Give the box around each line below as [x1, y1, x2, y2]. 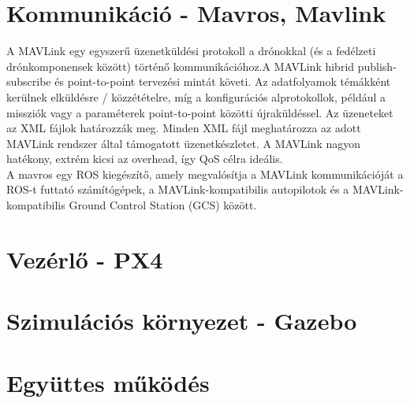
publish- [357, 57, 397, 74]
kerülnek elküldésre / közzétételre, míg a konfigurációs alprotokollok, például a [6, 88, 386, 105]
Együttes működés [6, 366, 210, 398]
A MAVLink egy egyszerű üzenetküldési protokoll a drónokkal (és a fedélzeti [6, 43, 376, 59]
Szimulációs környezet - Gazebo [6, 305, 357, 337]
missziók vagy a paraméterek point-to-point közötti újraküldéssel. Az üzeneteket [6, 104, 393, 120]
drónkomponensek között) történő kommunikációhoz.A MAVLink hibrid [6, 57, 355, 74]
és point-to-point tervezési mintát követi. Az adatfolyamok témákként [54, 73, 391, 90]
